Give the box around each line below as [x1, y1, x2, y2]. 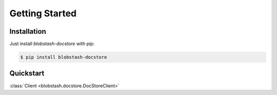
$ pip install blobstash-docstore [20, 54, 107, 60]
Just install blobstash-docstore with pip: [9, 41, 95, 47]
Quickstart [9, 69, 45, 78]
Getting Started [9, 8, 77, 19]
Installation [9, 27, 46, 36]
